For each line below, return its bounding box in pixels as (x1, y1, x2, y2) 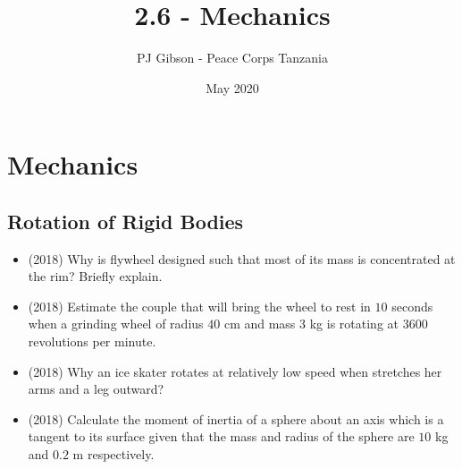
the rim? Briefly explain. (28, 267, 163, 286)
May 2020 (206, 78, 259, 97)
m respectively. (72, 445, 155, 464)
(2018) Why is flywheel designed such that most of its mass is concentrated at (28, 249, 456, 268)
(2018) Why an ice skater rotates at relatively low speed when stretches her (28, 362, 442, 380)
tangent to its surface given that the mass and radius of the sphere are (28, 427, 415, 446)
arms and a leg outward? (28, 379, 164, 398)
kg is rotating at (309, 314, 399, 333)
